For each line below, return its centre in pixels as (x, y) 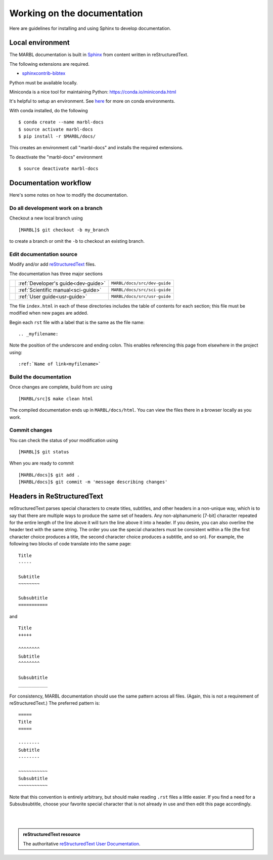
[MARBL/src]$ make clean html (56, 399)
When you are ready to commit (41, 463)
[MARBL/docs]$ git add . (49, 475)
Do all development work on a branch (56, 208)
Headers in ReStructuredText (56, 497)
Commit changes (31, 430)
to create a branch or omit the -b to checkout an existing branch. (77, 241)
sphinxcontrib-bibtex (44, 73)
